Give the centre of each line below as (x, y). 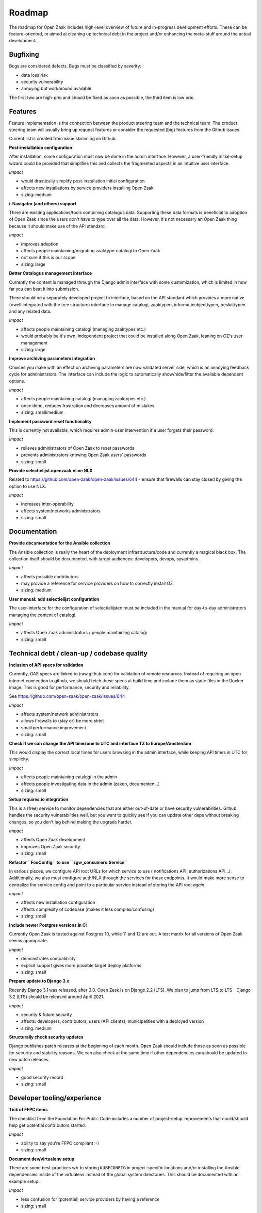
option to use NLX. (28, 486)
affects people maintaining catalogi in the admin (69, 777)
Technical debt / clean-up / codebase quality (78, 653)
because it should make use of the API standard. (57, 226)
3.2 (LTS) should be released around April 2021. (57, 997)
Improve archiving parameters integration (52, 359)
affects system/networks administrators (61, 511)
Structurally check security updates (46, 1037)
